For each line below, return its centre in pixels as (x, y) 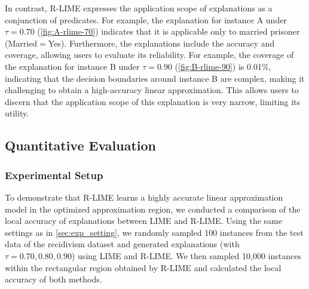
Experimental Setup (54, 175)
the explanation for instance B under (72, 66)
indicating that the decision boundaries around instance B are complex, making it (155, 78)
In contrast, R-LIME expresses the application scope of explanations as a (139, 8)
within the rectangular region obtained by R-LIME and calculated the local (143, 267)
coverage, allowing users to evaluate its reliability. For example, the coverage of (149, 55)
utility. (17, 113)
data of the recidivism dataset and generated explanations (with (122, 244)
